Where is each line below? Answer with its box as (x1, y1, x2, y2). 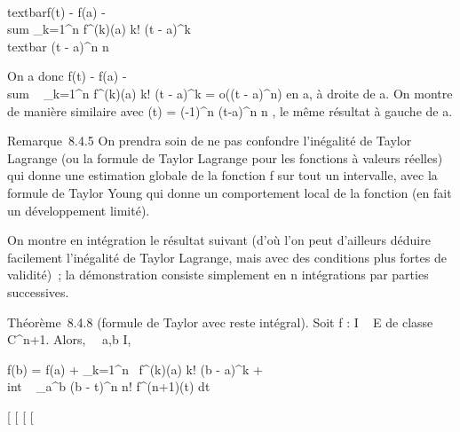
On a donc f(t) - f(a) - (7, 67, 127, 85)
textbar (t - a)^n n (7, 36, 109, 55)
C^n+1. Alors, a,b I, (7, 330, 131, 349)
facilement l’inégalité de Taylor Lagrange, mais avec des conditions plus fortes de (7, 247, 447, 266)
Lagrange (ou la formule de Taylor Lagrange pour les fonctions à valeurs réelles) (7, 148, 443, 167)
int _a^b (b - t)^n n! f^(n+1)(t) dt (7, 377, 210, 396)
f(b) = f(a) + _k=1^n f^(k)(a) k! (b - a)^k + (7, 359, 263, 378)
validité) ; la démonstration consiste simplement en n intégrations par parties (7, 265, 429, 284)
